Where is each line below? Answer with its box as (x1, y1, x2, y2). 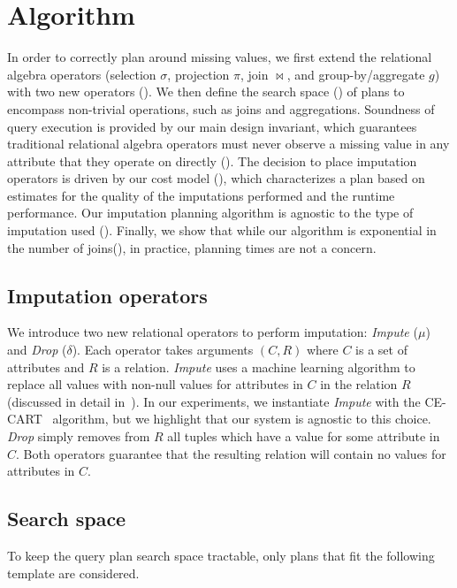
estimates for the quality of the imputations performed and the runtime (7, 186, 395, 204)
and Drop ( (7, 340, 67, 359)
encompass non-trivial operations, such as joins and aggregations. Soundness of (7, 99, 435, 118)
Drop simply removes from (7, 427, 150, 446)
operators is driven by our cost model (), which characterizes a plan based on (7, 169, 425, 187)
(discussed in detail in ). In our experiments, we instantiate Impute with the (7, 392, 421, 410)
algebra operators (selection (7, 65, 156, 83)
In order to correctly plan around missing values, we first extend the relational (7, 48, 432, 66)
